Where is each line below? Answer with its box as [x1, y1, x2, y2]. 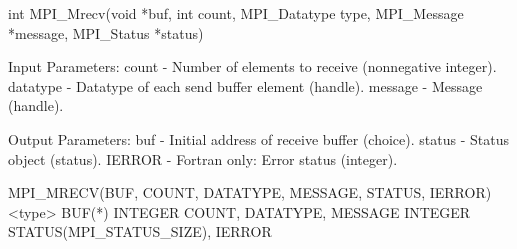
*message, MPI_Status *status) [8, 22, 204, 43]
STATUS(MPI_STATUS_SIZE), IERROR [8, 221, 272, 242]
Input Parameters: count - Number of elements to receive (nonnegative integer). [8, 56, 497, 77]
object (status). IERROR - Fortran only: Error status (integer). [8, 148, 398, 169]
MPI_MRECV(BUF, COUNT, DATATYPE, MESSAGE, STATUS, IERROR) [8, 182, 492, 203]
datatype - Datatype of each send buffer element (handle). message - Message [8, 75, 483, 96]
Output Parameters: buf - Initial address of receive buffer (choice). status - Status [8, 128, 509, 149]
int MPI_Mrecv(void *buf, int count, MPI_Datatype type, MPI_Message [8, 3, 464, 23]
